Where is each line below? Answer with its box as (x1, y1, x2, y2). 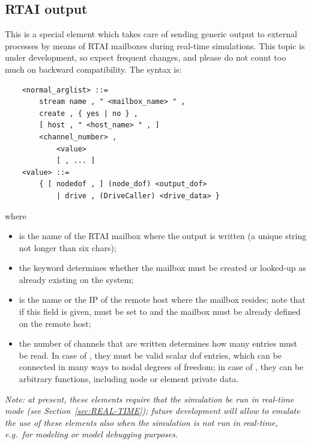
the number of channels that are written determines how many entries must (19, 337, 298, 350)
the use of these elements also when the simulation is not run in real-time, (5, 416, 278, 428)
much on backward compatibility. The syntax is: (5, 62, 182, 75)
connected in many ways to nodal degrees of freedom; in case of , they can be (19, 360, 304, 373)
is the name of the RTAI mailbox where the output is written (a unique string (19, 230, 307, 242)
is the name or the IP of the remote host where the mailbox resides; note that (19, 293, 306, 306)
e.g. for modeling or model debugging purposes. (5, 428, 178, 440)
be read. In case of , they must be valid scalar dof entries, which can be (19, 348, 282, 361)
